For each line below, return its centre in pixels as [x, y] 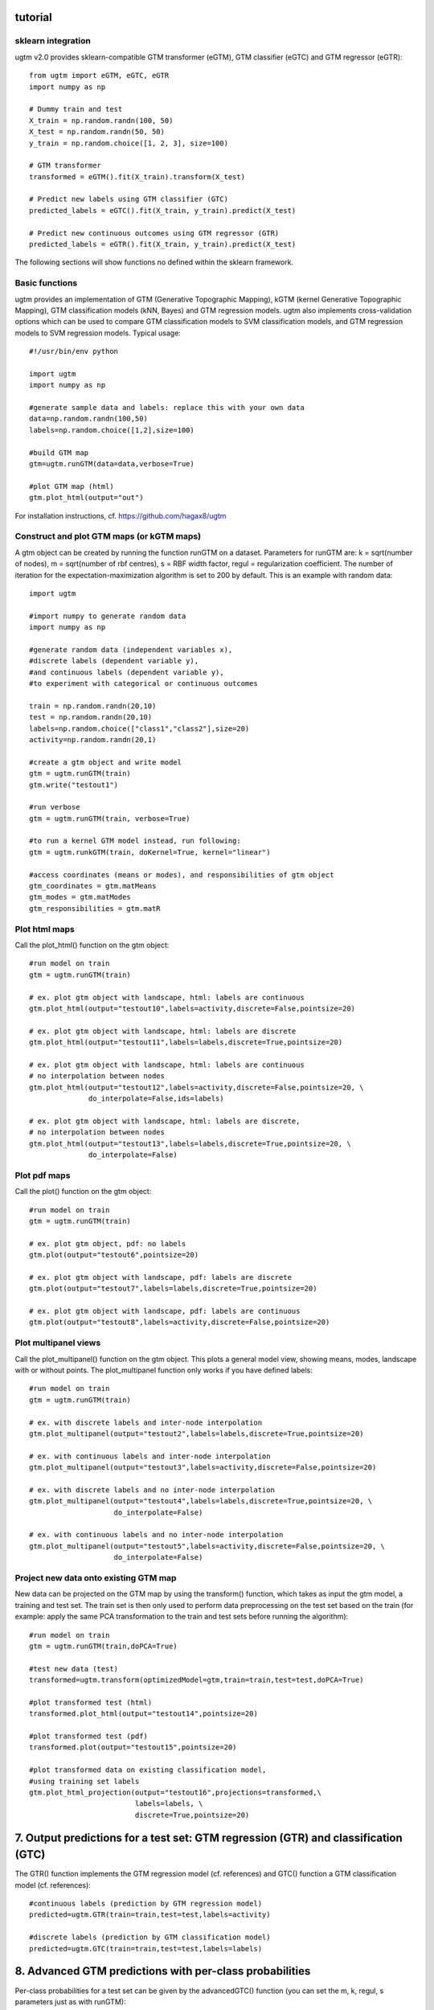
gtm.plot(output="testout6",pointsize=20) [114, 1255]
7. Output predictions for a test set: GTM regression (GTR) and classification [209, 1838]
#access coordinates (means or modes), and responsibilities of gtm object [182, 875]
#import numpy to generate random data [108, 616]
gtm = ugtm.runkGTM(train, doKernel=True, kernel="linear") [150, 852]
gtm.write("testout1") [74, 785]
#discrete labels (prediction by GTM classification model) [150, 1937]
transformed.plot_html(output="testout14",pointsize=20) [144, 1714]
